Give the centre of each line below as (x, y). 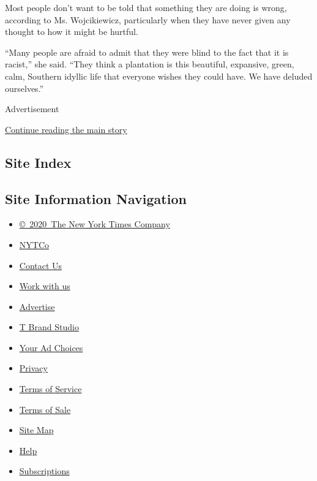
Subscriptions (44, 471)
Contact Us (41, 265)
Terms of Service (50, 389)
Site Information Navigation (96, 198)
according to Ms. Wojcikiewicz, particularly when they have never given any (148, 19)
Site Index (38, 162)
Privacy (33, 368)
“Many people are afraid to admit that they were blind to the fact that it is (147, 52)
